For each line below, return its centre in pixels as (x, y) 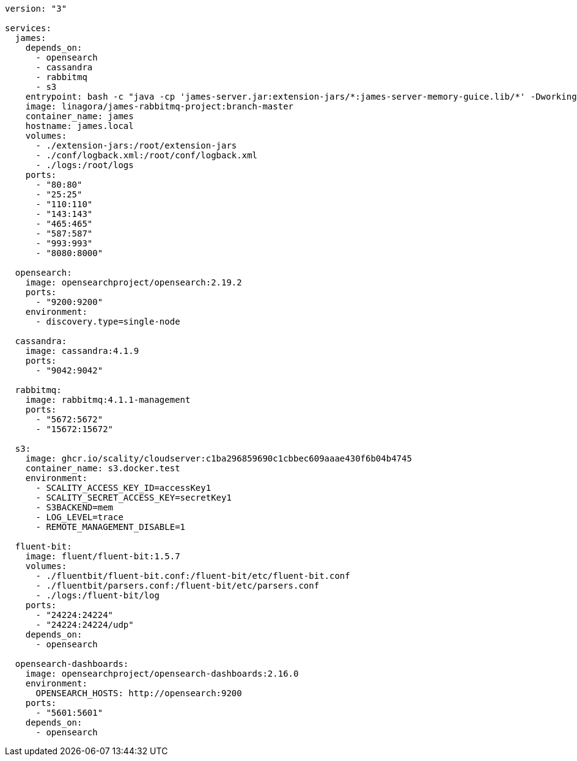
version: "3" (36, 9)
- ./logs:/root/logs (85, 165)
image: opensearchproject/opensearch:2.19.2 (134, 282)
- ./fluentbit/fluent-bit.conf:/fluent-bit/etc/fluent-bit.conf (193, 576)
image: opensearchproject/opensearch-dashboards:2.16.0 (162, 674)
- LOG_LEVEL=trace (79, 517)
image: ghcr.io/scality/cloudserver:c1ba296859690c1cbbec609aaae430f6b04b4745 (219, 458)
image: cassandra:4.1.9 (82, 351)
